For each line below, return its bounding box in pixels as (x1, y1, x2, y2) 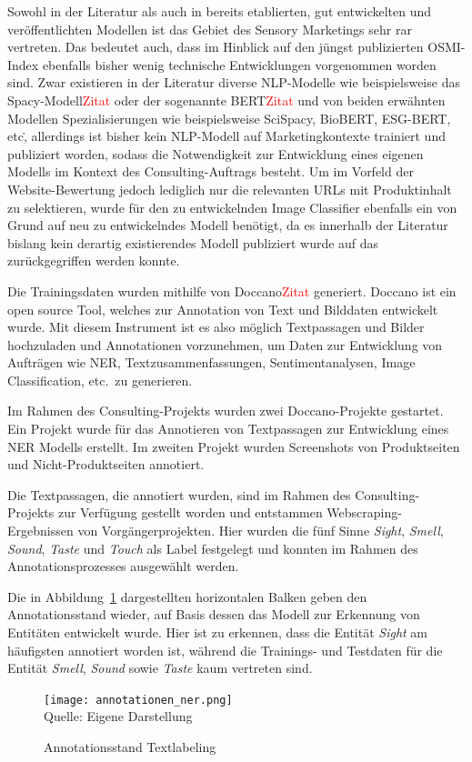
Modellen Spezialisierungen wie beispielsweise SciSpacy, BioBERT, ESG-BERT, (7, 108, 451, 127)
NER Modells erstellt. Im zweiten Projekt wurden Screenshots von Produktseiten (7, 436, 460, 456)
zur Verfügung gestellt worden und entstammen (57, 503, 323, 522)
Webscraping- (326, 503, 402, 522)
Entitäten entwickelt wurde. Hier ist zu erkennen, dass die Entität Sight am (7, 623, 428, 641)
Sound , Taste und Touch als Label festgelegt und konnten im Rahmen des (7, 538, 418, 557)
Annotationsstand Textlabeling (44, 737, 216, 757)
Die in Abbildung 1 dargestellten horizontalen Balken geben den (7, 587, 367, 606)
